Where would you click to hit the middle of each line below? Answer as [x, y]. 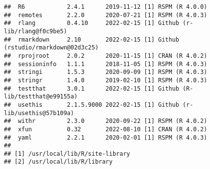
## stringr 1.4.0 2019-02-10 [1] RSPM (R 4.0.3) [106, 80]
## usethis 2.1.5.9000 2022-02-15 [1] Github [92, 105]
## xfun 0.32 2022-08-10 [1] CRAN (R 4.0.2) [106, 129]
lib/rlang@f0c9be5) [35, 31]
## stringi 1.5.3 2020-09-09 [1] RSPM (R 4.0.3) [106, 72]
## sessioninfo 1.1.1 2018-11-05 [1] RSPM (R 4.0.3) [106, 64]
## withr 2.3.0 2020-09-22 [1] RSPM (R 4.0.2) [106, 121]
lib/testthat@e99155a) [41, 97]
